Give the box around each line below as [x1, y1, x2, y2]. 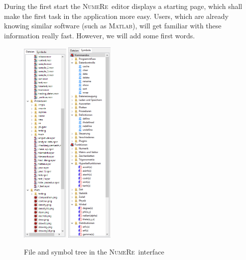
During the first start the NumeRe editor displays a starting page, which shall [4, 1, 243, 11]
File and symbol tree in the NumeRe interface [24, 246, 164, 257]
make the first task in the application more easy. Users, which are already [4, 10, 229, 21]
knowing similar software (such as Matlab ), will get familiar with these [4, 20, 222, 31]
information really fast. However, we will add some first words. [4, 30, 195, 40]
